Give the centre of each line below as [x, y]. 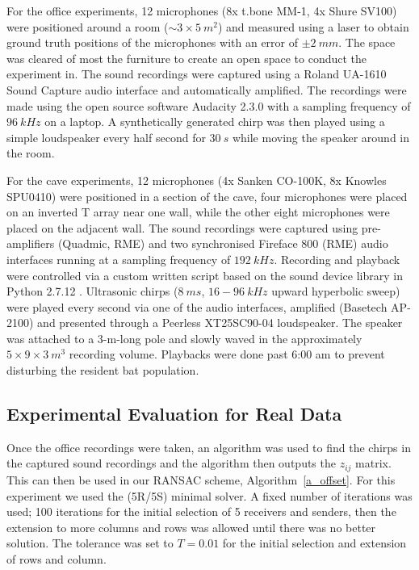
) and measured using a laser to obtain [313, 26]
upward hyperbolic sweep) [336, 291]
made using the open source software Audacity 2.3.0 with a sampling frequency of [209, 105]
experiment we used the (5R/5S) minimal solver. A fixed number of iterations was [209, 495]
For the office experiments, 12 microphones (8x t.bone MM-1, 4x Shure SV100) [202, 10]
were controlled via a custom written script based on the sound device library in [205, 275]
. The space [367, 42]
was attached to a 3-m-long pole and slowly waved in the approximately [184, 338]
